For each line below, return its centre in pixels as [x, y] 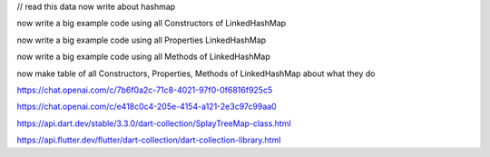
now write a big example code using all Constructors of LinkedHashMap [152, 24]
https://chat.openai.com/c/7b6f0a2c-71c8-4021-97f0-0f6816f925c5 [145, 90]
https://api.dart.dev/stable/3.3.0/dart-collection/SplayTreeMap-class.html [154, 123]
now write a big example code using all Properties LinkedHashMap [142, 40]
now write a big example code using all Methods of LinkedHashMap [144, 57]
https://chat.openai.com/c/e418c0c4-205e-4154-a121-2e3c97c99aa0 [147, 107]
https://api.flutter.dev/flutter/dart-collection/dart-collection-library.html [149, 140]
